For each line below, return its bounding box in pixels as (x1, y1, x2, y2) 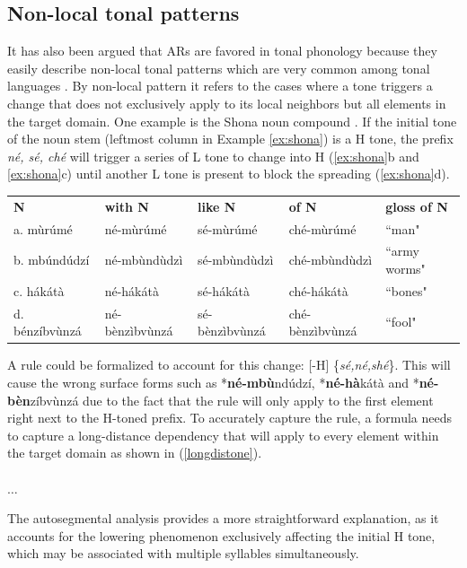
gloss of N (385, 197, 448, 215)
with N (104, 197, 149, 215)
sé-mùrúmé (197, 219, 258, 238)
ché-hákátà (288, 281, 348, 300)
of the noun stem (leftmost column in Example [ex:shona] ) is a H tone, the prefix (7, 129, 454, 148)
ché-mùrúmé (288, 219, 357, 238)
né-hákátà (104, 281, 159, 300)
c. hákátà (13, 281, 65, 300)
